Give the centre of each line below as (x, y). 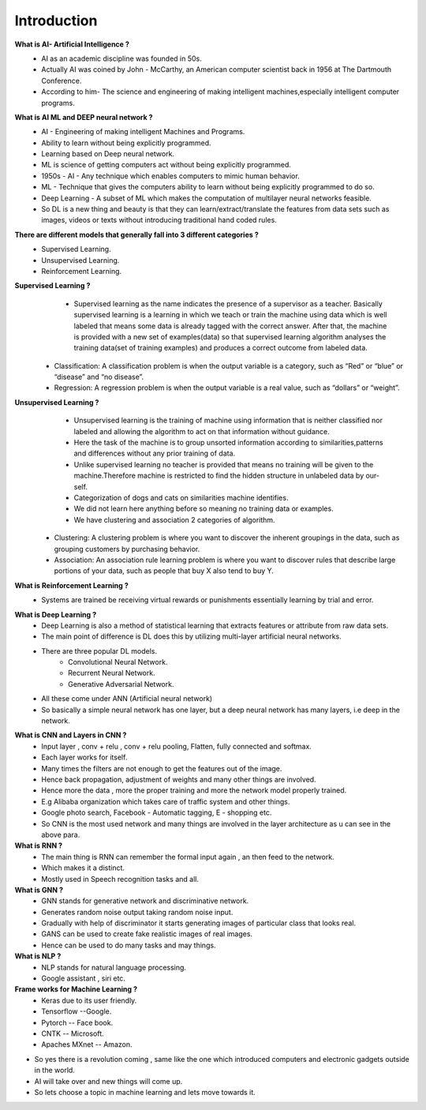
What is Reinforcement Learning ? (72, 585)
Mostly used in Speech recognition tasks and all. (120, 879)
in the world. (54, 1071)
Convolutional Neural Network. (118, 662)
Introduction (56, 21)
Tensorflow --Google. (77, 1011)
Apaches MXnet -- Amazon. (87, 1044)
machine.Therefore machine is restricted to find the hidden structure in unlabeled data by (219, 476)
